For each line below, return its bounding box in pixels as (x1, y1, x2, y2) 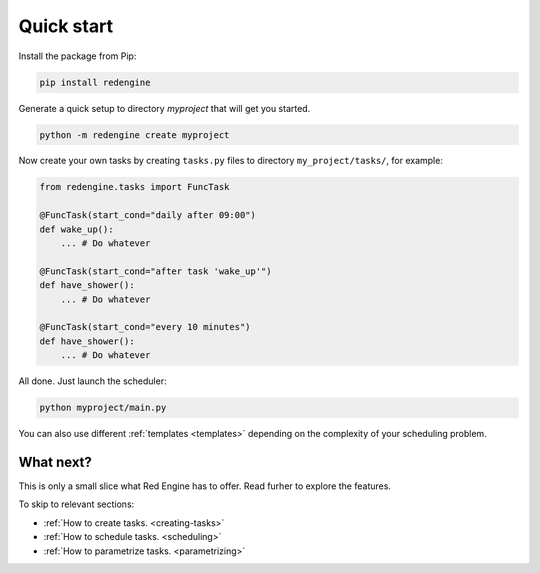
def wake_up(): (39, 223, 114, 235)
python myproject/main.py (39, 402, 167, 414)
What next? (18, 453, 92, 470)
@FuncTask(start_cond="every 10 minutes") (39, 321, 251, 333)
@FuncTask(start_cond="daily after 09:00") (39, 210, 257, 221)
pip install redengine (39, 76, 151, 88)
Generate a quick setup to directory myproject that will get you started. (18, 102, 311, 114)
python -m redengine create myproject (39, 129, 230, 140)
